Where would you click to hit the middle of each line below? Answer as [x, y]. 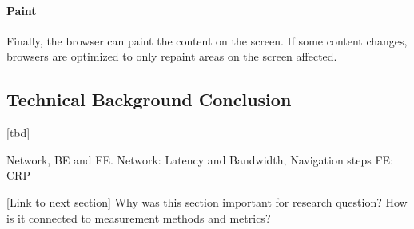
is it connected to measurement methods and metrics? [139, 217]
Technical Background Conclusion [149, 99]
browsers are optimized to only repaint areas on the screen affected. [172, 56]
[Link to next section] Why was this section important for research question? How [207, 201]
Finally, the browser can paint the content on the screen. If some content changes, [207, 40]
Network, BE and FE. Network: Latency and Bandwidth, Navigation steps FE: [200, 159]
